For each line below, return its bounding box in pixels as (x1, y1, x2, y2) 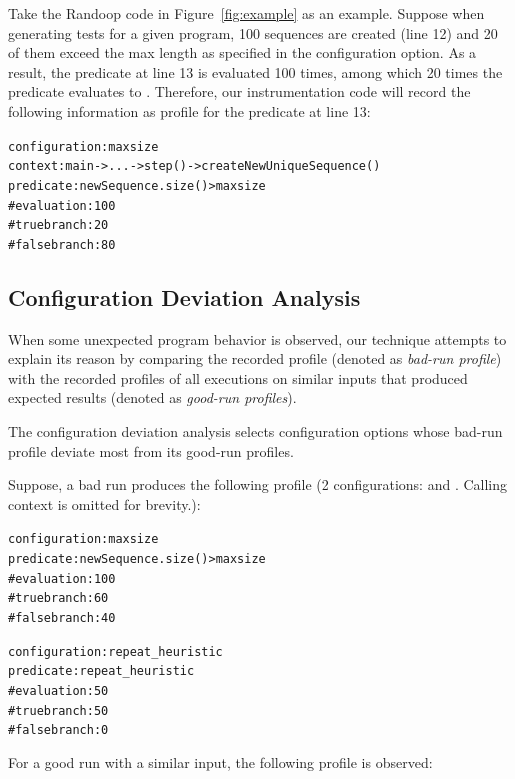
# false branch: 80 (8, 237, 116, 252)
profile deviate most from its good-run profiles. (8, 440, 294, 461)
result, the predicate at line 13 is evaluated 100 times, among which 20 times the (8, 61, 503, 82)
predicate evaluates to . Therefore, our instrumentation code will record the (8, 81, 471, 102)
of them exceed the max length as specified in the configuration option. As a (8, 42, 477, 63)
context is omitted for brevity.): (8, 493, 201, 514)
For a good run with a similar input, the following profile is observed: (8, 752, 433, 773)
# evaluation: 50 (8, 684, 109, 699)
